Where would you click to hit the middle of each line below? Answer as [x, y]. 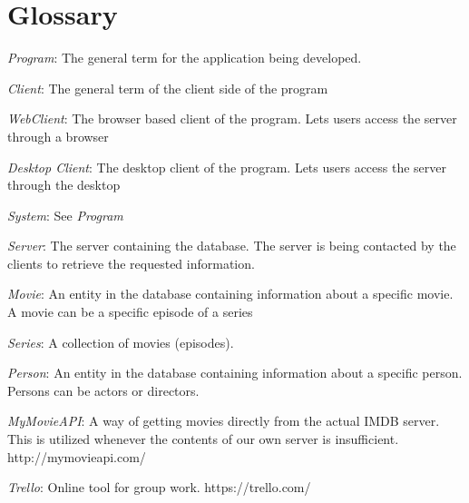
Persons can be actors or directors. [103, 390]
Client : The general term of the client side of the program [168, 88]
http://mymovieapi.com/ [77, 456]
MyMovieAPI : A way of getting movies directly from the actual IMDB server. [224, 421]
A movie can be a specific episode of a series [130, 312]
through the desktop [64, 185]
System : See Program [65, 215]
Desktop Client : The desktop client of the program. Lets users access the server [227, 167]
